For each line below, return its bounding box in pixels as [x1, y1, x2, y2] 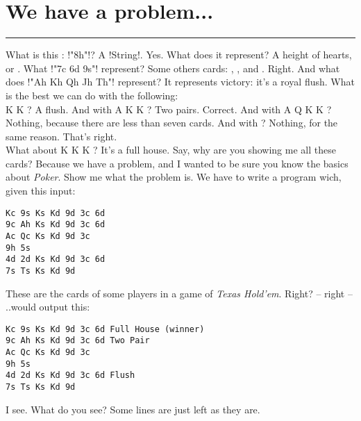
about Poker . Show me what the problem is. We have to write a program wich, [6, 170, 342, 184]
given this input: [6, 183, 76, 198]
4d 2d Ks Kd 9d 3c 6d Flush [6, 370, 135, 381]
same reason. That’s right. [6, 129, 117, 143]
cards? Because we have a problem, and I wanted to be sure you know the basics [6, 156, 349, 170]
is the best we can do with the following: [6, 88, 178, 102]
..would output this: [6, 299, 90, 314]
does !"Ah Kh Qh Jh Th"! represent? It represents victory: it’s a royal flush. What [6, 74, 355, 89]
